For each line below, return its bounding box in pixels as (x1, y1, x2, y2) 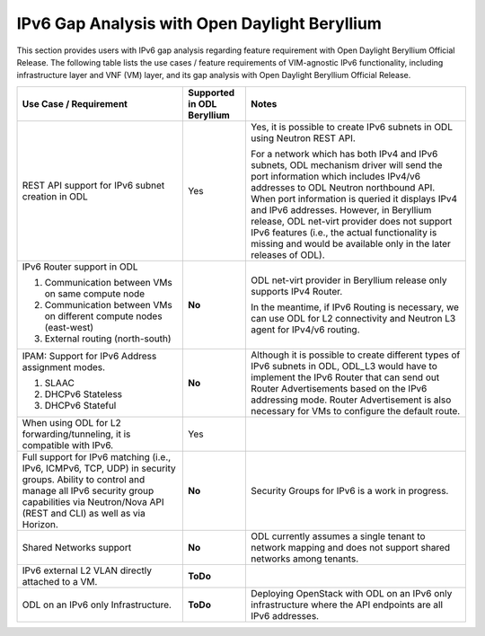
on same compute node (44, 287, 145, 300)
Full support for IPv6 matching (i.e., (22, 450, 172, 463)
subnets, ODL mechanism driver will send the (251, 158, 443, 171)
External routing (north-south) (44, 332, 172, 345)
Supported (188, 86, 235, 99)
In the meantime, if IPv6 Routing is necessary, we (251, 301, 460, 314)
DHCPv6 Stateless (44, 387, 123, 400)
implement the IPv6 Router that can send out (251, 371, 440, 384)
